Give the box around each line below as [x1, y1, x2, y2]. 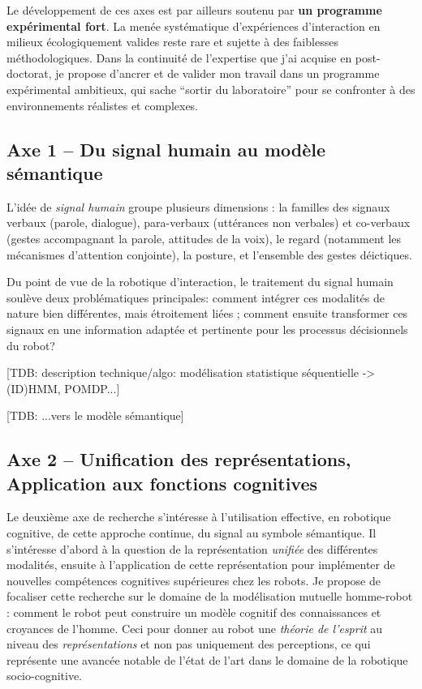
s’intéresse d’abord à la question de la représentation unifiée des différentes [6, 540, 378, 557]
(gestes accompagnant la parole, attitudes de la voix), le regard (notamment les [6, 229, 402, 246]
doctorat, [6, 65, 52, 82]
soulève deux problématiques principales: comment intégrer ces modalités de [6, 289, 385, 306]
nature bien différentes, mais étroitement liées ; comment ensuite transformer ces [6, 305, 408, 322]
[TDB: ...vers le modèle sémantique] [6, 407, 184, 424]
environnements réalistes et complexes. [6, 96, 199, 113]
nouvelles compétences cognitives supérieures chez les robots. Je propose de [6, 571, 381, 588]
